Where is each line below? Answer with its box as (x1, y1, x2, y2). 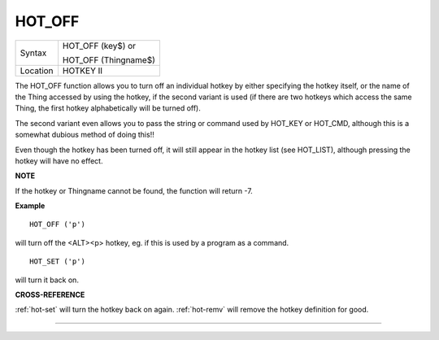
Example (15, 201, 46, 211)
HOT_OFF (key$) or (62, 40, 137, 51)
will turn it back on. (15, 275, 79, 285)
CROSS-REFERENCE (15, 290, 85, 300)
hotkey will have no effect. (15, 155, 103, 166)
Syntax (20, 47, 47, 59)
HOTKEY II (62, 65, 103, 76)
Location (20, 65, 54, 76)
